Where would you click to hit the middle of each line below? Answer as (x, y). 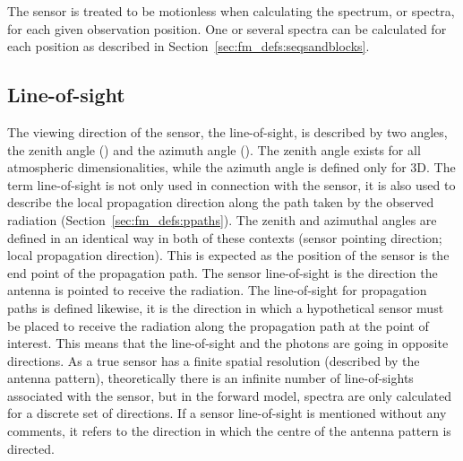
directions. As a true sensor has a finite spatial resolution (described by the (214, 360)
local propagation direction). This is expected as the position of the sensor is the (228, 255)
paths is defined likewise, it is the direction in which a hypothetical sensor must (226, 307)
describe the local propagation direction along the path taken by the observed (221, 202)
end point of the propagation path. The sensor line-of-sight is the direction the (223, 272)
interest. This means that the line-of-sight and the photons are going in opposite (228, 343)
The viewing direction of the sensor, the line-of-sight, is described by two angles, (227, 131)
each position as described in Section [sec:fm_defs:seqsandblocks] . (189, 46)
